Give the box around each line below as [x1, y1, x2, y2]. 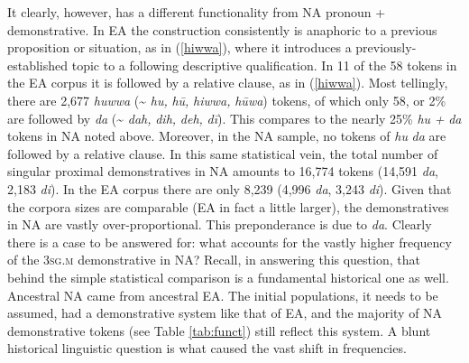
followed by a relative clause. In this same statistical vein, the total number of [7, 144, 438, 163]
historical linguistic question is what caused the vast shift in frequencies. [7, 339, 407, 358]
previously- [355, 38, 417, 57]
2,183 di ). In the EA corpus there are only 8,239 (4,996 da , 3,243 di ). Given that [7, 179, 452, 198]
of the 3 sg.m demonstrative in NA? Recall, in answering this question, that [7, 250, 420, 269]
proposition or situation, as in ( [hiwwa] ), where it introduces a [7, 38, 352, 57]
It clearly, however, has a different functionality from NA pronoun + [7, 3, 386, 21]
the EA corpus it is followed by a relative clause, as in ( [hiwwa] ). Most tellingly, [7, 73, 448, 92]
